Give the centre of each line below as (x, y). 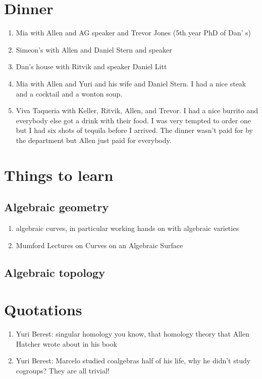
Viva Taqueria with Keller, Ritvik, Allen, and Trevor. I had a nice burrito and (137, 110)
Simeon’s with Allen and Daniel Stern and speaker (94, 49)
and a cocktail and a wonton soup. (69, 93)
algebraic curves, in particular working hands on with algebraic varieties (127, 228)
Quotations (43, 310)
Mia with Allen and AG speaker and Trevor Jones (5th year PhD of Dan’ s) (134, 33)
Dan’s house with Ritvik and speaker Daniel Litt (91, 66)
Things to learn (59, 175)
